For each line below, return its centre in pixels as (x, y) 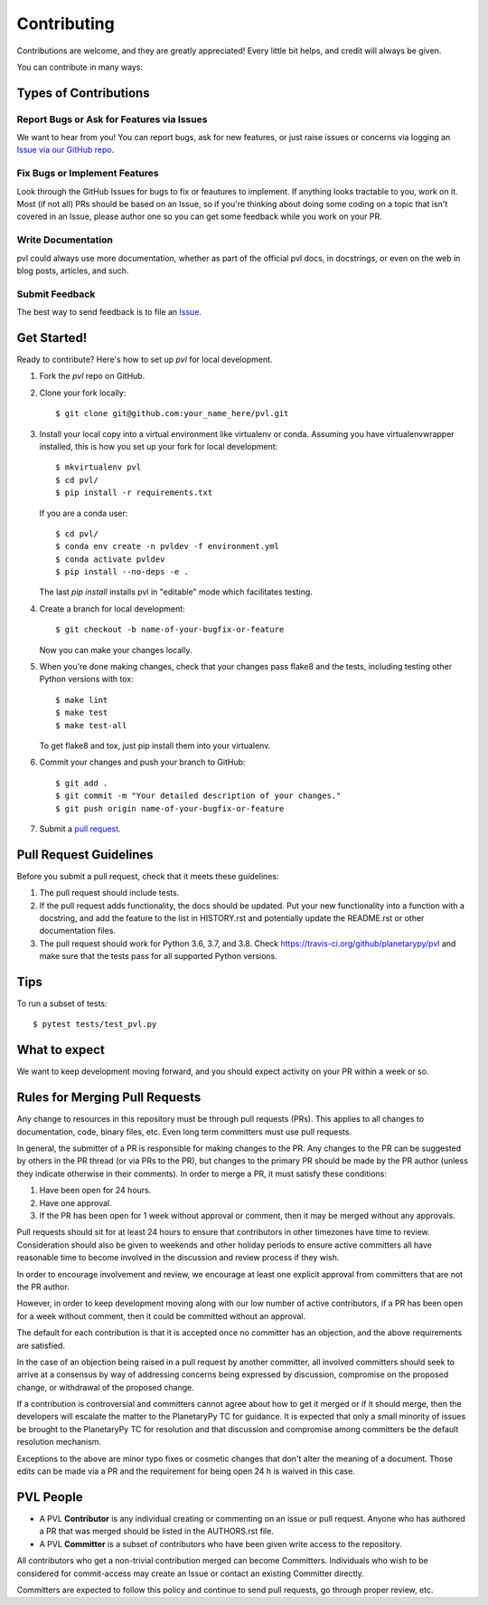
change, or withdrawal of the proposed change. (105, 1387)
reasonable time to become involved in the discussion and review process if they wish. (178, 1258)
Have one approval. (75, 1202)
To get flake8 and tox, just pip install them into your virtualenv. (155, 746)
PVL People (50, 1497)
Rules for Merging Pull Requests (109, 1098)
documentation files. (78, 931)
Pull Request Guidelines (85, 855)
